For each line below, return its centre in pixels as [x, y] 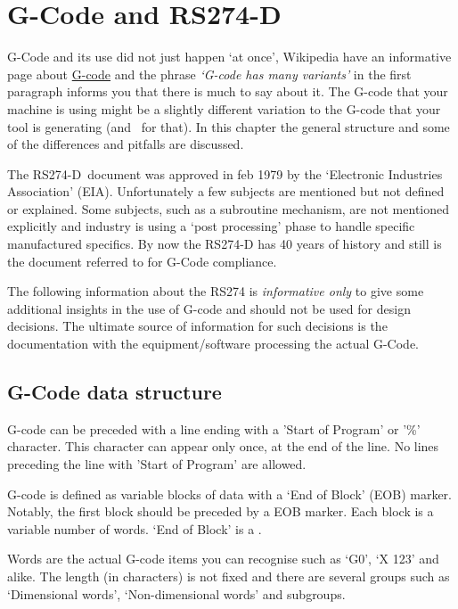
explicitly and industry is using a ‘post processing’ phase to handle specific [211, 226]
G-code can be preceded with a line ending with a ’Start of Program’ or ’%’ [214, 428]
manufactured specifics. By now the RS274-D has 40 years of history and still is [225, 244]
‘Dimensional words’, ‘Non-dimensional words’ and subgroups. [176, 593]
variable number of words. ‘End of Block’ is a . [135, 528]
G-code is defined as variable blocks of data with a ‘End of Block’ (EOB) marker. [229, 494]
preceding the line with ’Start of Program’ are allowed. [157, 464]
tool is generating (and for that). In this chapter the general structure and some [229, 126]
